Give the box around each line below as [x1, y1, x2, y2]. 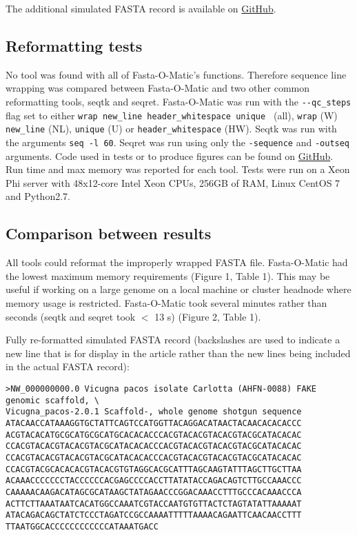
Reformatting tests [6, 34, 143, 56]
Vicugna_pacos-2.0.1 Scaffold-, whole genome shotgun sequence [6, 407, 302, 417]
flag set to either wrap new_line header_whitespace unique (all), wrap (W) [6, 108, 338, 122]
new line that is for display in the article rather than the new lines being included [6, 345, 351, 360]
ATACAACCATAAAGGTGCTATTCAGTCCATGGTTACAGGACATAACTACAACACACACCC [6, 418, 302, 428]
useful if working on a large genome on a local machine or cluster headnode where [6, 282, 351, 296]
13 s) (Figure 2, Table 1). [154, 309, 261, 323]
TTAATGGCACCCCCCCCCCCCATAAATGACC [6, 521, 159, 532]
